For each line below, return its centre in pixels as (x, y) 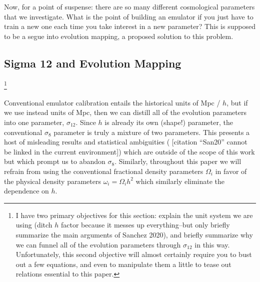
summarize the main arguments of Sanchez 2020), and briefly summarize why (134, 234)
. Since (86, 122)
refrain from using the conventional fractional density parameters (104, 171)
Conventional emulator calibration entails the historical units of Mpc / (112, 102)
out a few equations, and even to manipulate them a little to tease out (123, 264)
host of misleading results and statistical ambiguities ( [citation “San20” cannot (126, 142)
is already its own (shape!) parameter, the (169, 122)
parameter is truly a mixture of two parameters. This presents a (152, 132)
